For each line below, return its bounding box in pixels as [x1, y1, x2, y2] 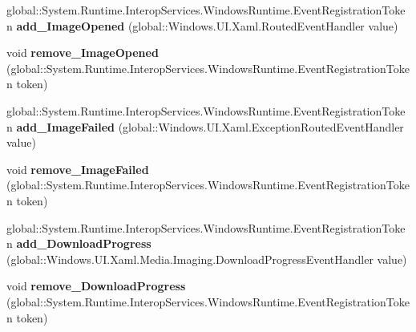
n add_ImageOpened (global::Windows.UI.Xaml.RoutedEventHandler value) [6, 17, 398, 34]
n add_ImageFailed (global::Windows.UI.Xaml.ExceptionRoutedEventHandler [6, 118, 404, 135]
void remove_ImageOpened [6, 44, 159, 61]
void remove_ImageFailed [6, 160, 149, 177]
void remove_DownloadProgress [6, 277, 186, 294]
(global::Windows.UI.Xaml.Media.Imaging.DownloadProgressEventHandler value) [6, 250, 407, 267]
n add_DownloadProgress [6, 235, 151, 252]
